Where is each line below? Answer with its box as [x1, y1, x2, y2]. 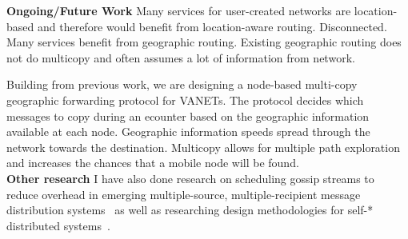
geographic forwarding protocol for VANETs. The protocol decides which [6, 91, 364, 108]
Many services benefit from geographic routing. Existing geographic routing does [6, 34, 402, 50]
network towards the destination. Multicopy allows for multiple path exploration [6, 138, 400, 155]
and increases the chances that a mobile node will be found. [6, 154, 299, 171]
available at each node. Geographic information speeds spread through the [6, 123, 370, 140]
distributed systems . [6, 217, 110, 233]
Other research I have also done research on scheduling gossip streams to [6, 169, 374, 186]
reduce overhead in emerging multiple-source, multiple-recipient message [6, 185, 361, 202]
